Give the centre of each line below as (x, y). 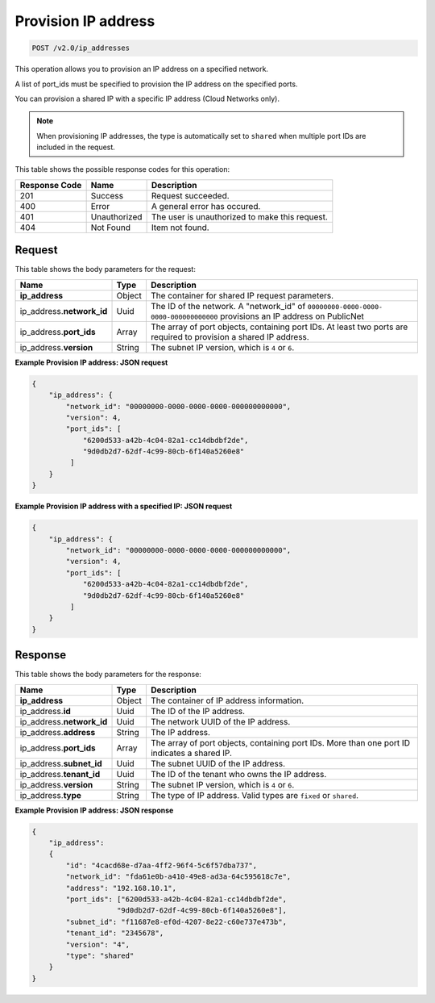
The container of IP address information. (227, 700)
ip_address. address (58, 732)
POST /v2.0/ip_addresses (81, 48)
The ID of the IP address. (198, 711)
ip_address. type (51, 795)
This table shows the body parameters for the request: (106, 270)
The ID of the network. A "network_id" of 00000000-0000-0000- (266, 306)
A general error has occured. (206, 206)
